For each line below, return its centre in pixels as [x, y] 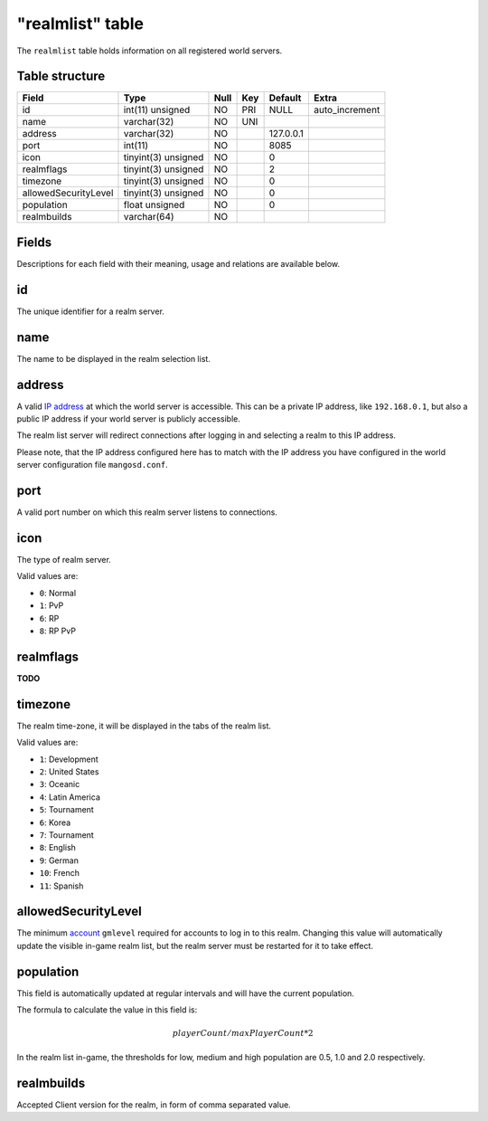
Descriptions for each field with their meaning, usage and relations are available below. [178, 263]
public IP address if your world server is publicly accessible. [129, 419]
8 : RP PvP [58, 631]
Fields [34, 242]
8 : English [58, 848]
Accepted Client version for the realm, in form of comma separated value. [154, 1105]
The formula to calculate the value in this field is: [107, 1010]
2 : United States [69, 772]
